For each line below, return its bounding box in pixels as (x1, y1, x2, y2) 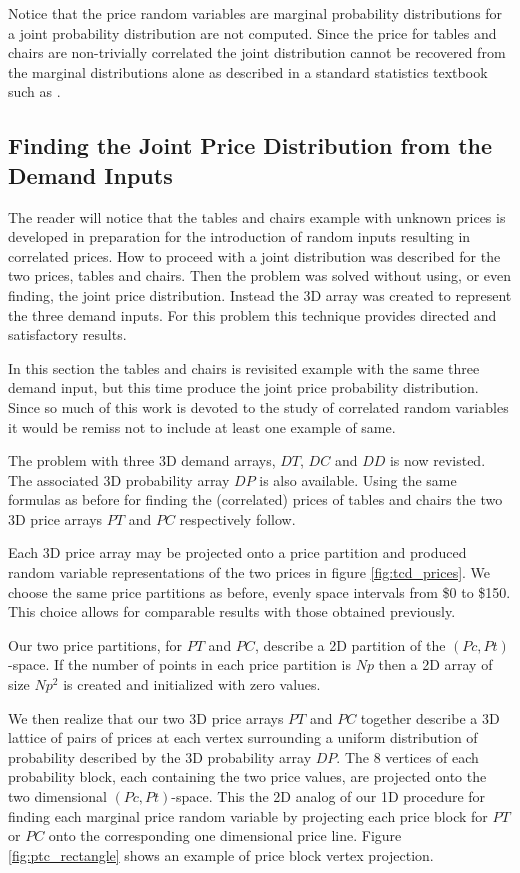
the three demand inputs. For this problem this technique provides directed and (8, 304, 497, 325)
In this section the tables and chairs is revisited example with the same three (8, 357, 480, 378)
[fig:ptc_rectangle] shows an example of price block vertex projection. (8, 844, 434, 865)
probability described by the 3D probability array (8, 746, 312, 767)
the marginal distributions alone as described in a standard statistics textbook (8, 61, 488, 82)
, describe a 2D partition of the (254, 634, 446, 655)
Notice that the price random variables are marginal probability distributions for (8, 3, 503, 23)
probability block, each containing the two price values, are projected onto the (8, 766, 487, 787)
